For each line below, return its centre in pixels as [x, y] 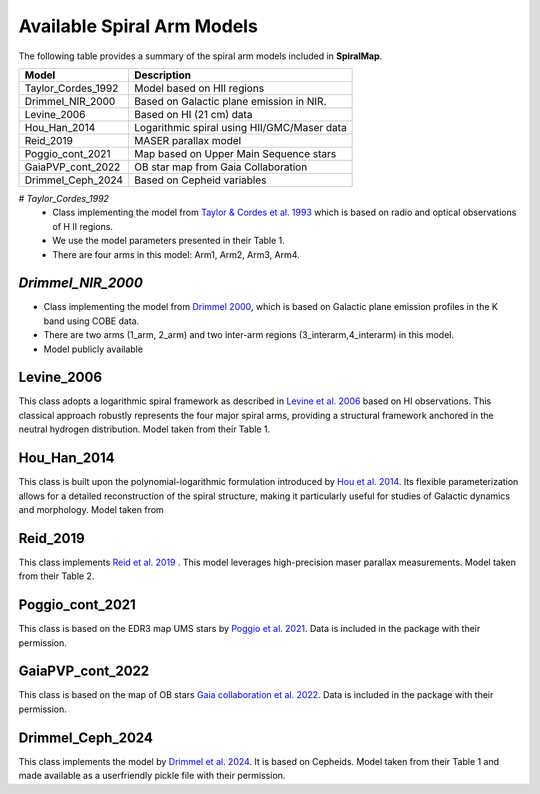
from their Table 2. [56, 576]
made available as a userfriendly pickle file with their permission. [152, 776]
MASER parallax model [187, 140]
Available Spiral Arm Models [138, 26]
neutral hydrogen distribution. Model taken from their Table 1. [144, 429]
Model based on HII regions [199, 88]
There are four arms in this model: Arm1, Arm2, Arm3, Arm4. [176, 254]
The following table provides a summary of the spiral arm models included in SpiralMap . [200, 56]
